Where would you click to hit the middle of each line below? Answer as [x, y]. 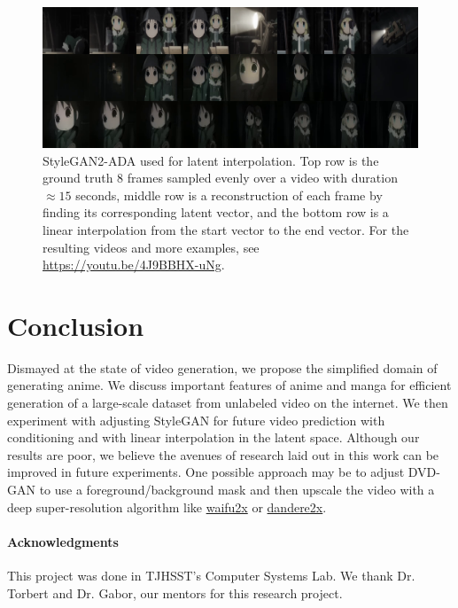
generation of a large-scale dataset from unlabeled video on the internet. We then [228, 403]
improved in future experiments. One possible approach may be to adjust [206, 472]
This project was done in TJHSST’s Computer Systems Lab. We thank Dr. [211, 576]
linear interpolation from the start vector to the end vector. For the [226, 229]
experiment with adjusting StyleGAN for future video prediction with [196, 420]
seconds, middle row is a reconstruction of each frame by [229, 195]
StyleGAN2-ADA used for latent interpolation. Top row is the [211, 160]
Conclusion [76, 325]
